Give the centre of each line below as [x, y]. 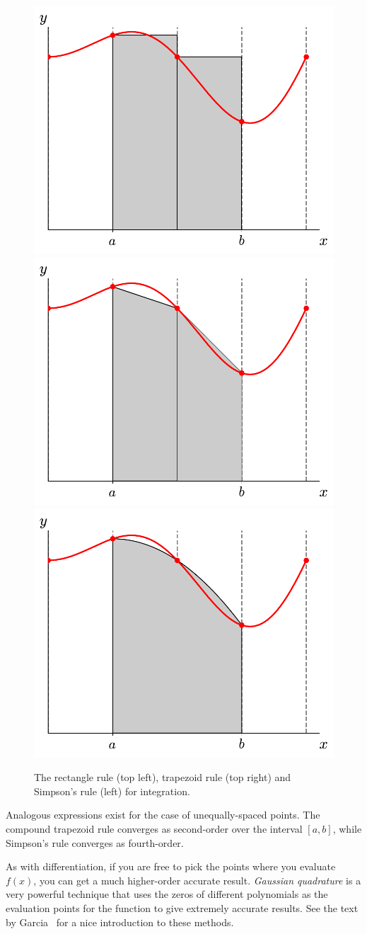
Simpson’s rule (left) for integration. [112, 791]
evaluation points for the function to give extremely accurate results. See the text [182, 908]
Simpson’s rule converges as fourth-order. [95, 842]
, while [347, 829]
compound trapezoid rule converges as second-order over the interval [154, 829]
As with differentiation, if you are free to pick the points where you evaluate [171, 866]
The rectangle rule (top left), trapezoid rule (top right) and [163, 777]
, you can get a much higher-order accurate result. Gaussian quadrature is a [197, 880]
